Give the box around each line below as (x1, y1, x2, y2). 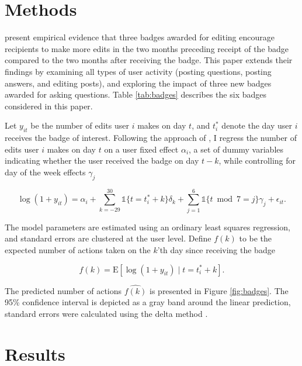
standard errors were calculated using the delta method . (5, 307, 208, 319)
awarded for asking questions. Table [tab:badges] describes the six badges (5, 88, 266, 101)
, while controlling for (218, 154, 296, 167)
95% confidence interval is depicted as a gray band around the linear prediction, (5, 296, 291, 308)
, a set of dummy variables (189, 143, 284, 155)
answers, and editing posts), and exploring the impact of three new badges (5, 77, 272, 89)
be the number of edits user (30, 119, 129, 132)
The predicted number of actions (5, 284, 122, 296)
